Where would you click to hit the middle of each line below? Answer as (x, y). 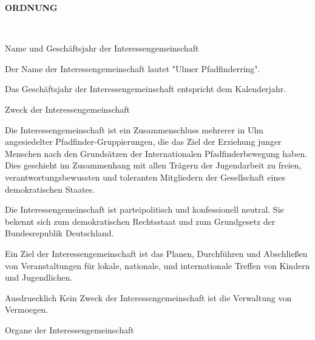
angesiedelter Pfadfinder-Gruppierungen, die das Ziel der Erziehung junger (143, 142)
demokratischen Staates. (50, 189)
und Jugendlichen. (39, 277)
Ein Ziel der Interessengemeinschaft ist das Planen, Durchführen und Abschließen (156, 253)
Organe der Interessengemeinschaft (69, 329)
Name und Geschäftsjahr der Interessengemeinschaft (102, 48)
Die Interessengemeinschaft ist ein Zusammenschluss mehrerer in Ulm (134, 129)
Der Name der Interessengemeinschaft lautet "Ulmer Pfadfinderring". (133, 68)
